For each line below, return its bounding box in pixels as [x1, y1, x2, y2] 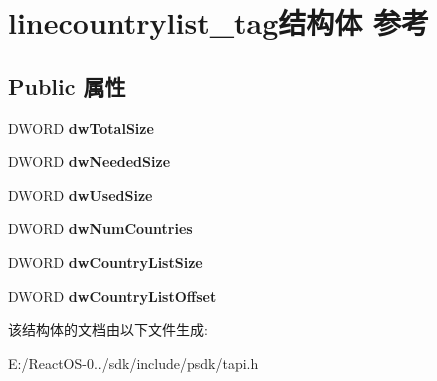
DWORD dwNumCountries [8, 218, 193, 239]
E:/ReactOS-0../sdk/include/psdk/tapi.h [8, 352, 259, 373]
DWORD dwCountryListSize [8, 251, 203, 272]
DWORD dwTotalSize [8, 117, 154, 138]
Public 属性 [8, 70, 126, 101]
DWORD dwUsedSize [8, 184, 153, 205]
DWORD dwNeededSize [8, 151, 171, 172]
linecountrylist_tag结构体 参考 [8, 2, 430, 43]
